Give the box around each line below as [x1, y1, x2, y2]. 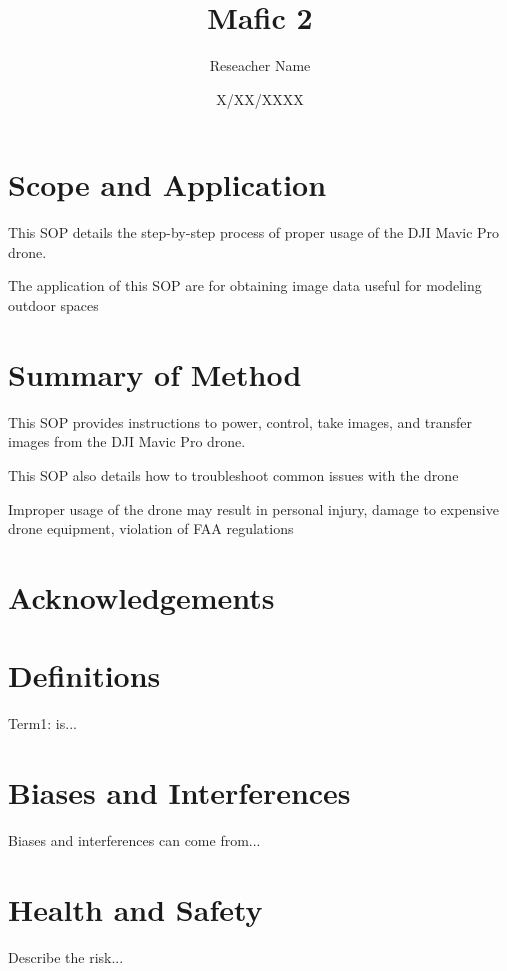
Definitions [8, 655, 161, 696]
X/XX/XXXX [216, 88, 304, 109]
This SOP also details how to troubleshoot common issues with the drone [8, 464, 459, 485]
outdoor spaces [8, 295, 99, 316]
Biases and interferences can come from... [8, 829, 261, 850]
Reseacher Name [209, 55, 311, 76]
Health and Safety [8, 888, 263, 929]
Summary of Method [8, 353, 302, 394]
